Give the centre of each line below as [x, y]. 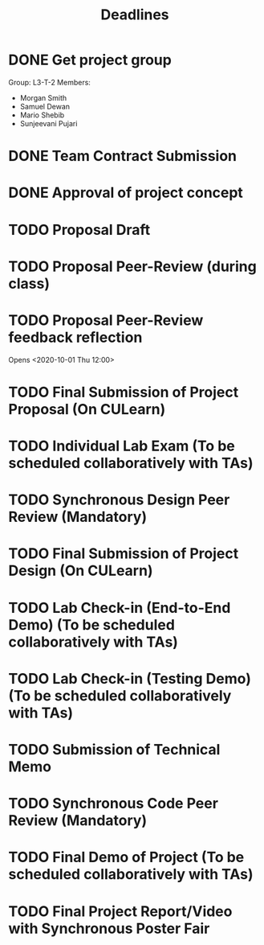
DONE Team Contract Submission [122, 156]
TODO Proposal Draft [79, 230]
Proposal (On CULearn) [87, 409]
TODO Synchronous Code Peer [114, 804]
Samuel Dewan [45, 106]
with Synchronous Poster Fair [109, 929]
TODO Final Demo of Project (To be [126, 857]
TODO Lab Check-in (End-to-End [120, 608]
